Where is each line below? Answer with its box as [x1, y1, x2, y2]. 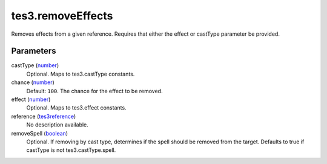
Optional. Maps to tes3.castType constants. [26, 70, 135, 77]
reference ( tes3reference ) [11, 113, 76, 120]
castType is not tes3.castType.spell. [26, 146, 116, 154]
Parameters [11, 46, 56, 56]
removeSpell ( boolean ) [11, 130, 68, 137]
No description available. [26, 121, 89, 128]
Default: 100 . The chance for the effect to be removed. [26, 87, 163, 94]
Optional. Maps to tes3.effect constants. [26, 104, 127, 111]
